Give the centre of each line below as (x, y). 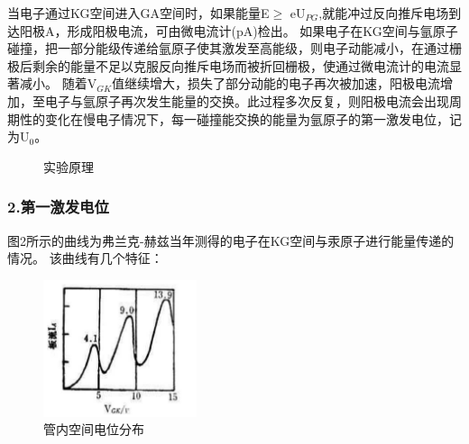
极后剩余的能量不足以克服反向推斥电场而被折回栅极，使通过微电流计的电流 (228, 65)
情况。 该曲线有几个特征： (85, 258)
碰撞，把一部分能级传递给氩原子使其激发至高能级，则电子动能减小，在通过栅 (234, 48)
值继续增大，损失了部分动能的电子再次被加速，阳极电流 (276, 83)
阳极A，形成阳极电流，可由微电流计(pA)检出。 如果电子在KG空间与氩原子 (239, 30)
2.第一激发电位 (58, 207)
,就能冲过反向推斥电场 (384, 13)
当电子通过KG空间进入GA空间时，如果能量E (138, 13)
